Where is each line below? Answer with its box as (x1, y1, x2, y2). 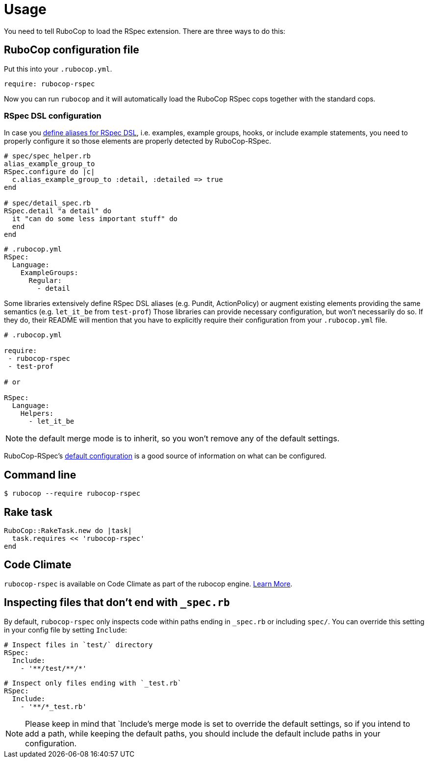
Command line (4, 468, 76, 481)
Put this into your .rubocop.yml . (4, 64, 112, 73)
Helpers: (20, 409, 54, 418)
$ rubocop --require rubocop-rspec (4, 489, 141, 498)
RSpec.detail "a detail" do (4, 207, 112, 215)
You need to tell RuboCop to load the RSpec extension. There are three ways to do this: (4, 26, 285, 35)
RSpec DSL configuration (4, 110, 101, 121)
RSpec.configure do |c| (4, 168, 95, 176)
